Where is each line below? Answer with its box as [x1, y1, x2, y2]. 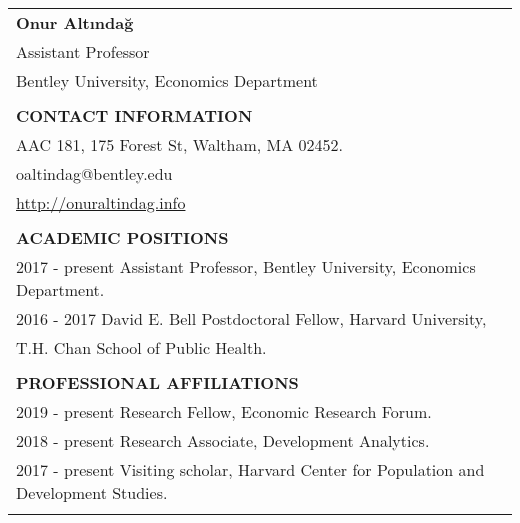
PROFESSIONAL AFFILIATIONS [16, 371, 299, 394]
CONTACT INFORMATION [16, 104, 253, 127]
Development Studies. [16, 481, 168, 504]
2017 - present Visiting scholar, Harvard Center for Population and [16, 458, 485, 481]
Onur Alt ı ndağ [16, 11, 134, 34]
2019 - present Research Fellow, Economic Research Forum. [16, 400, 432, 423]
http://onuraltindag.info [16, 191, 186, 214]
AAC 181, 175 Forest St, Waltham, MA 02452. [16, 133, 344, 156]
